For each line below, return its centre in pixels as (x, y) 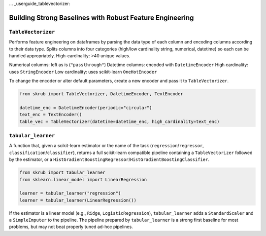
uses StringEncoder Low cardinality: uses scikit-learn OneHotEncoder (83, 72)
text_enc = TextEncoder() (51, 115)
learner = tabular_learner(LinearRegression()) (78, 200)
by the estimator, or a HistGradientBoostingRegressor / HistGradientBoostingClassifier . (109, 159)
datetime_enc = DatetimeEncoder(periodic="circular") (86, 108)
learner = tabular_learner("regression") (70, 193)
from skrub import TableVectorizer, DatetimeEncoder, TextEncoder (101, 94)
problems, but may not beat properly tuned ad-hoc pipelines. (71, 227)
